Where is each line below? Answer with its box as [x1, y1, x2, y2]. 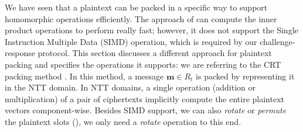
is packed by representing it [196, 70, 295, 82]
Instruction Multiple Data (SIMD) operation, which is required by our [5, 35, 257, 47]
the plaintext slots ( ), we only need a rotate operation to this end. [5, 115, 241, 127]
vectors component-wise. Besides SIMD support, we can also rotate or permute [5, 104, 287, 116]
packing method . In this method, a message [5, 70, 164, 82]
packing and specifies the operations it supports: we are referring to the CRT [5, 58, 281, 70]
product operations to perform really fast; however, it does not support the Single [5, 24, 298, 36]
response [5, 47, 35, 59]
